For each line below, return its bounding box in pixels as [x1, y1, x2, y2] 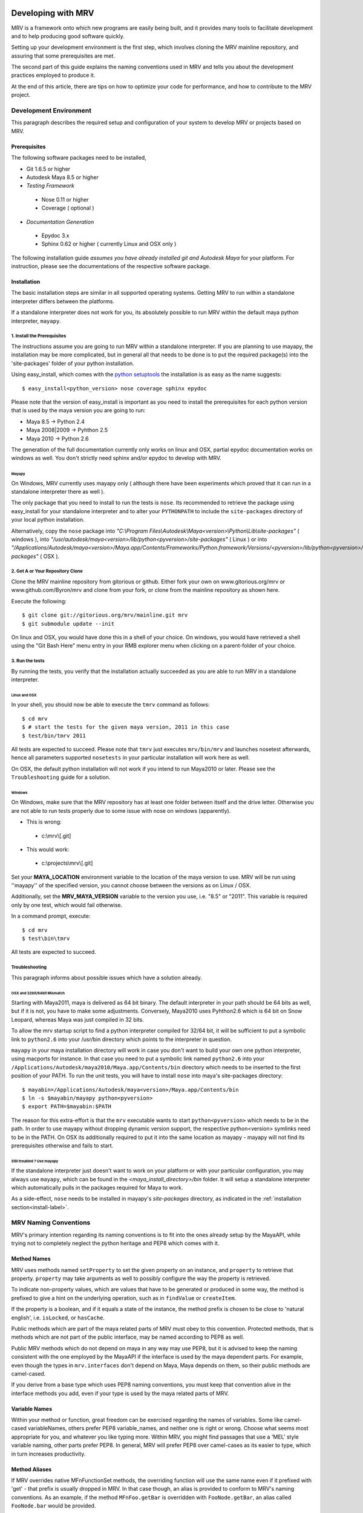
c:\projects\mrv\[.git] [41, 859, 93, 867]
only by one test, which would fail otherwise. [11, 901, 123, 908]
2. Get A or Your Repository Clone [11, 568, 83, 574]
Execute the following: [11, 597, 67, 605]
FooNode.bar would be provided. [11, 1502, 96, 1509]
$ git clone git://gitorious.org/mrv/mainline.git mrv [22, 612, 188, 619]
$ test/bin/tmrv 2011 [22, 732, 86, 739]
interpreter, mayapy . [11, 317, 62, 324]
